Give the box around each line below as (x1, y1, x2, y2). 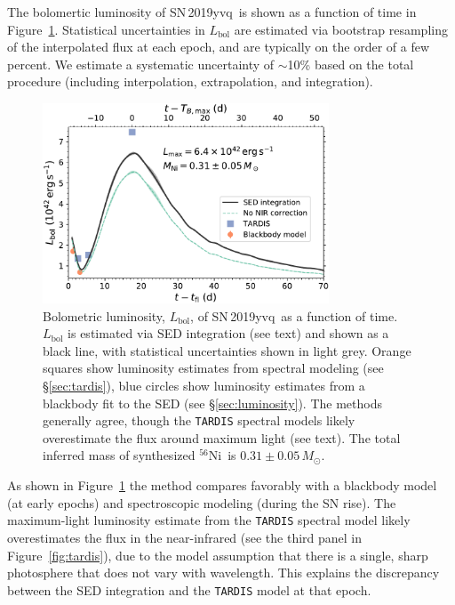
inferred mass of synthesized (43, 446, 196, 464)
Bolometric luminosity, (43, 306, 165, 325)
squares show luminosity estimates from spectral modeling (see (43, 359, 384, 377)
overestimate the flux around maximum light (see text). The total (43, 428, 401, 447)
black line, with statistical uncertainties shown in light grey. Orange (43, 341, 411, 359)
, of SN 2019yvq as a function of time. (190, 306, 398, 325)
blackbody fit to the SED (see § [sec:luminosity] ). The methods (43, 393, 382, 412)
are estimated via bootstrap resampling (234, 20, 448, 38)
